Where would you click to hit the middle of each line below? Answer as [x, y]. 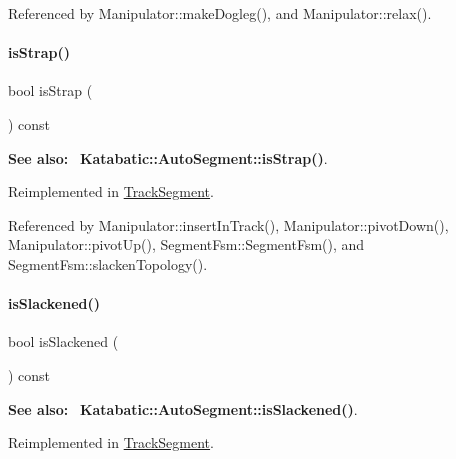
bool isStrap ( [50, 90]
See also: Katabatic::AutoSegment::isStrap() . [168, 157]
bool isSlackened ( [63, 341]
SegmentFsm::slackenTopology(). [108, 263]
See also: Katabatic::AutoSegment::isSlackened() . [183, 408]
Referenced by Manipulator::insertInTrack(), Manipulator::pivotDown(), [228, 224]
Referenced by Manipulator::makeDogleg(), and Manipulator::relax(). [220, 13]
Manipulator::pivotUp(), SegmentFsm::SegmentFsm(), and [186, 244]
